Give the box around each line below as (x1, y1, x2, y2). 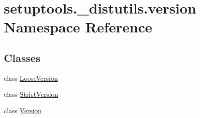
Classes (4, 50, 41, 65)
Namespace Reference (4, 17, 152, 37)
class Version (4, 105, 42, 115)
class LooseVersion (4, 73, 58, 83)
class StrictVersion (4, 89, 58, 99)
